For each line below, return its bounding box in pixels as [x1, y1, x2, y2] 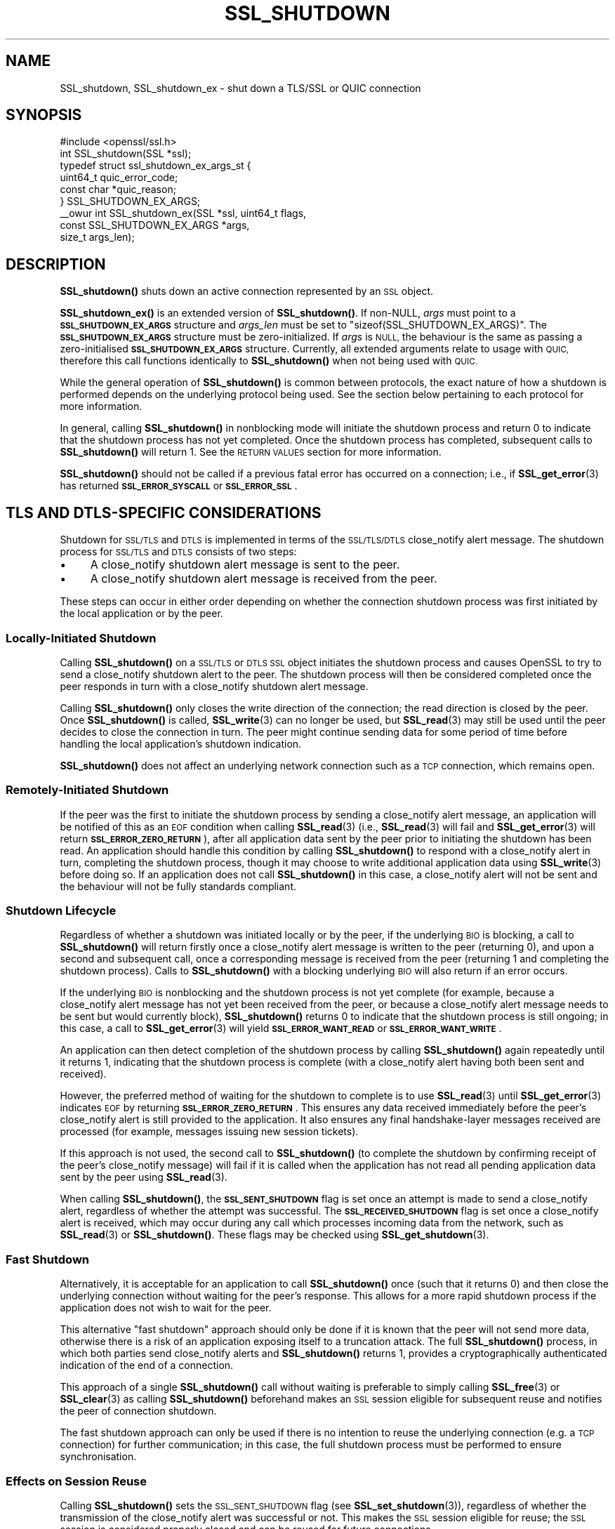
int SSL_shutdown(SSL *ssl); [60, 147, 192, 160]
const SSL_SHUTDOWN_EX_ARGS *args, [60, 219, 250, 232]
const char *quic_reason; [60, 183, 176, 196]
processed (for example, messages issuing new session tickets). [60, 1125, 359, 1138]
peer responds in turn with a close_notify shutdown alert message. [60, 680, 369, 692]
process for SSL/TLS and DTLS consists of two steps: [60, 545, 297, 558]
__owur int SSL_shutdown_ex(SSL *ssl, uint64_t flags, [60, 207, 307, 220]
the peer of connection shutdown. [60, 1405, 217, 1417]
